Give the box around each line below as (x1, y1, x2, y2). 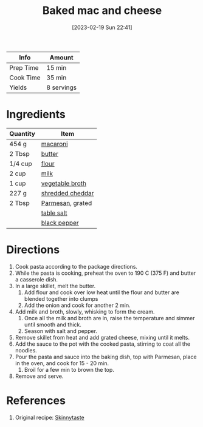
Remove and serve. (15, 372, 64, 380)
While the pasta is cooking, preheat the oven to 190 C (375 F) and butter (15, 269, 196, 277)
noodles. (15, 346, 38, 354)
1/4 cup (9, 159, 32, 167)
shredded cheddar (41, 189, 94, 197)
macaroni (41, 140, 68, 148)
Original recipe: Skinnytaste (15, 414, 85, 421)
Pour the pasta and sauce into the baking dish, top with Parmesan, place (15, 353, 197, 360)
